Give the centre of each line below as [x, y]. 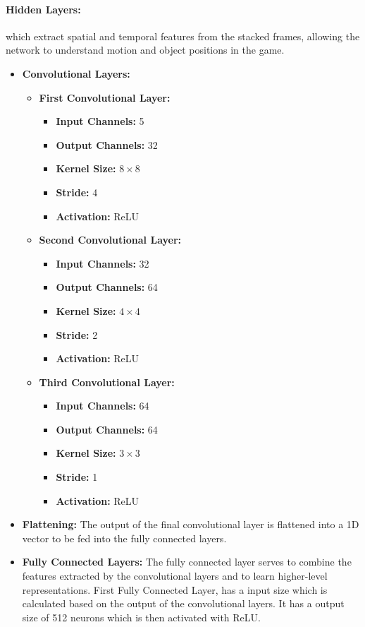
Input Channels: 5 [100, 121]
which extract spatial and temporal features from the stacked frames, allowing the [183, 36]
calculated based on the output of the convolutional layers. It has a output [183, 603]
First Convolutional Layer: [105, 97]
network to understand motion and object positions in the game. [145, 50]
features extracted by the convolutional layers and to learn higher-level [175, 576]
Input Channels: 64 [103, 406]
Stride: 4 [77, 192]
